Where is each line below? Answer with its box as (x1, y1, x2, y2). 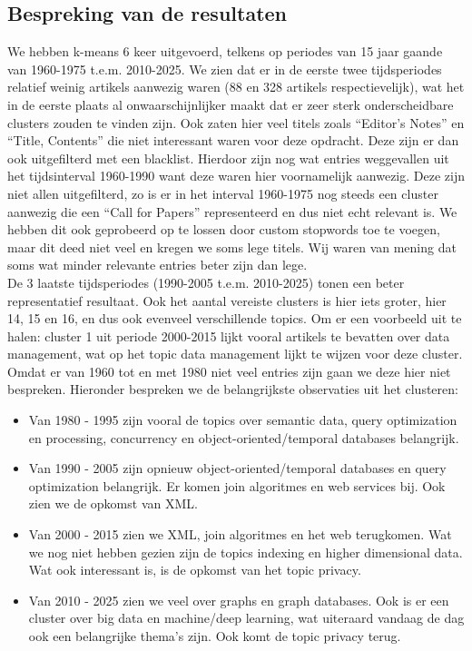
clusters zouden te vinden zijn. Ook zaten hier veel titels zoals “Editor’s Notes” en (7, 113, 465, 132)
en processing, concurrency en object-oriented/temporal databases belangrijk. (28, 428, 459, 447)
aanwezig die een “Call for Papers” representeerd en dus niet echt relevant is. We (7, 202, 457, 221)
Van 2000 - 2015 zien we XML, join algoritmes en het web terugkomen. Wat (28, 525, 452, 544)
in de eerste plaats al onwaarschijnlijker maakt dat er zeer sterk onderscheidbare (7, 94, 454, 113)
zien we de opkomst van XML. (28, 494, 198, 513)
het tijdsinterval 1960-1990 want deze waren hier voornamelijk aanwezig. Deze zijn (7, 166, 465, 185)
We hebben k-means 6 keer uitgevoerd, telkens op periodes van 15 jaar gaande (7, 42, 443, 61)
